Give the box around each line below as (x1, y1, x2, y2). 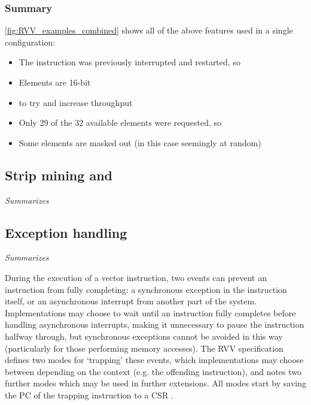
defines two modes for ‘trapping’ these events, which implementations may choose (5, 353, 304, 366)
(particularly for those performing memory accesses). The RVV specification (5, 341, 283, 354)
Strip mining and (5, 165, 112, 184)
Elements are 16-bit (19, 76, 91, 88)
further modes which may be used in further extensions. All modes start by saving (5, 377, 306, 389)
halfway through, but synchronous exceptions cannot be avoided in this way (5, 330, 283, 342)
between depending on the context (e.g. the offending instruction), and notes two (5, 365, 302, 377)
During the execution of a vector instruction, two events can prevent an (5, 271, 267, 283)
